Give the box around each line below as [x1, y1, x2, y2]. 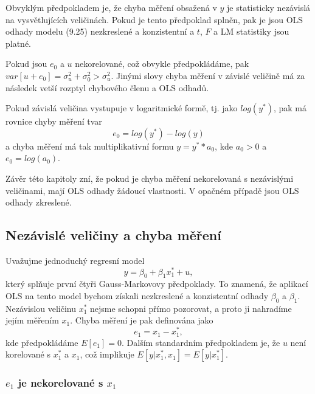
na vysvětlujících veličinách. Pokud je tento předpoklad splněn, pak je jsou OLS [5, 13, 303, 26]
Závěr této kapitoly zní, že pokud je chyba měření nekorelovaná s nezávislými [5, 171, 294, 184]
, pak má [273, 102, 306, 114]
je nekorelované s [18, 375, 103, 390]
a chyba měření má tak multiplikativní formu [5, 139, 174, 152]
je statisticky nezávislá [227, 1, 311, 13]
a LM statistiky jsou [213, 25, 289, 38]
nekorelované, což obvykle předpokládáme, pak [75, 57, 249, 70]
